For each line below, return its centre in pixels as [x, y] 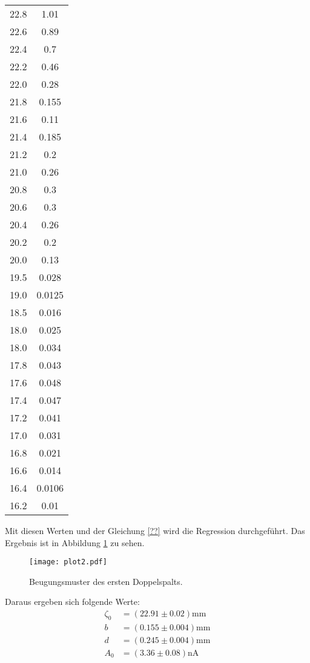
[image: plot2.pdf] [68, 562]
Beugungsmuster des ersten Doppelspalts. [106, 581]
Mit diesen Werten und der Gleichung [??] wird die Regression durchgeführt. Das [155, 530]
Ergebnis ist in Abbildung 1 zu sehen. [75, 542]
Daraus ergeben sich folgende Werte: [72, 602]
